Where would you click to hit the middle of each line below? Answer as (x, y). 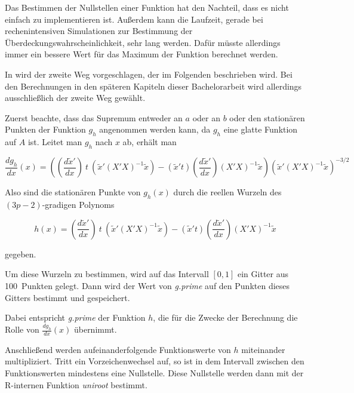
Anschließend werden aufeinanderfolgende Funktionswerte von (118, 349)
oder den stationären (267, 117)
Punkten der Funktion (45, 129)
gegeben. (21, 254)
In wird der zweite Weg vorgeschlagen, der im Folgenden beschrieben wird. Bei (149, 74)
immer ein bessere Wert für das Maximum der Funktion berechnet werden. (141, 54)
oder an (206, 117)
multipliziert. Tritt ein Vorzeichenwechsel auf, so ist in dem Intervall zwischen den (155, 361)
